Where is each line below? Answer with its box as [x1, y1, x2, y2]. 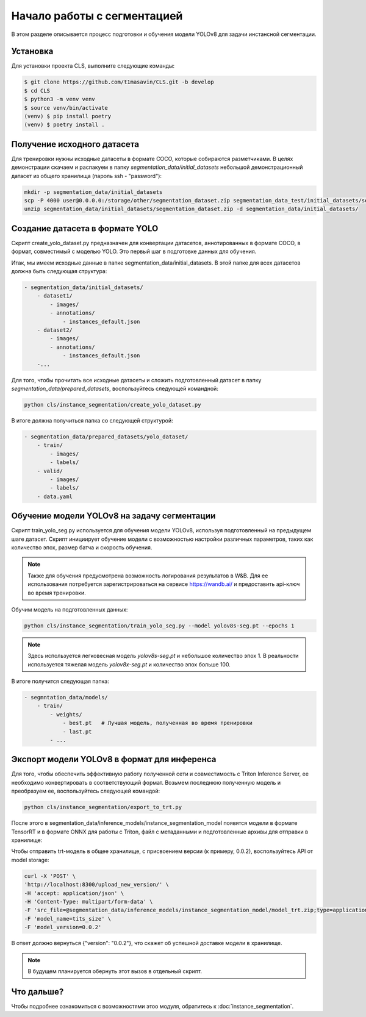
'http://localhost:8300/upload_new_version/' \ [24, 881, 169, 888]
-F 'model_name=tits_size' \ [24, 915, 112, 922]
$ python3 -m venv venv [24, 96, 96, 103]
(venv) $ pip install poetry [24, 113, 112, 120]
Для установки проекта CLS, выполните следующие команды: [11, 62, 175, 70]
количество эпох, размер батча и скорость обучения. [11, 543, 152, 551]
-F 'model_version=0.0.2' [24, 924, 102, 931]
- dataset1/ [37, 293, 73, 299]
